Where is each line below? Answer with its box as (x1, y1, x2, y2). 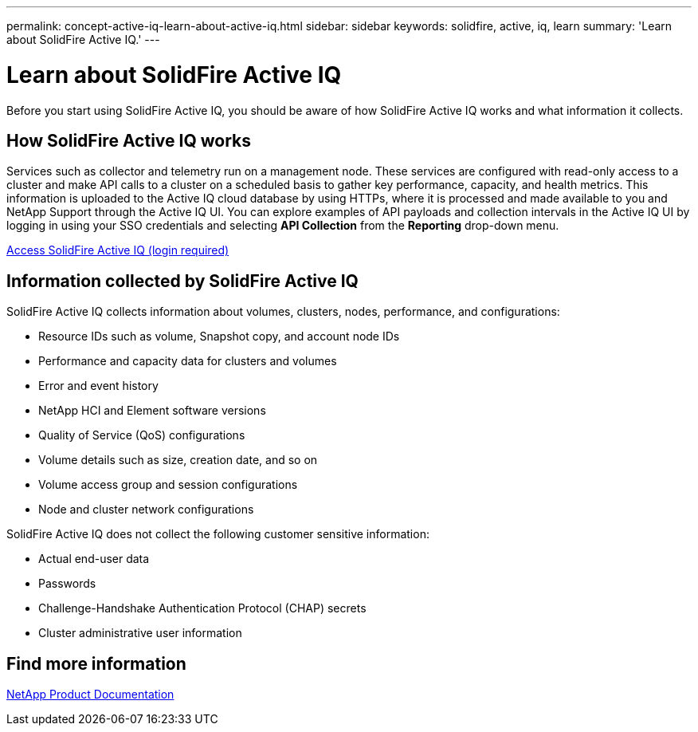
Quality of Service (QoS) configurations (38, 428, 245, 443)
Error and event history (38, 379, 159, 393)
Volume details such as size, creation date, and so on (38, 453, 318, 467)
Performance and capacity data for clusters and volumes (38, 354, 337, 368)
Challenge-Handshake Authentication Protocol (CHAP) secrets (38, 601, 367, 616)
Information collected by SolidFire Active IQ (6, 270, 359, 291)
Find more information (6, 653, 186, 674)
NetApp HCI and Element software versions (38, 403, 266, 418)
